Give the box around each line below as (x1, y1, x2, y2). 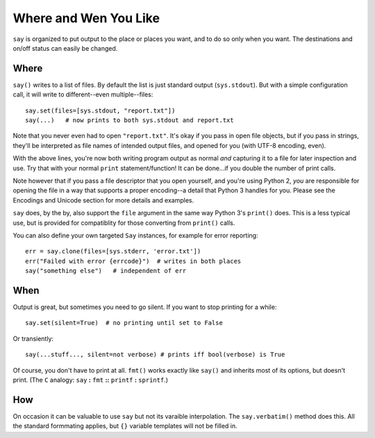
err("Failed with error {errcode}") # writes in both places (25, 257, 242, 265)
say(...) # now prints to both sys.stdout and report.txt (25, 117, 234, 124)
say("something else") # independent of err (25, 267, 187, 275)
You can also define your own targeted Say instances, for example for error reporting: (12, 231, 258, 239)
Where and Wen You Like (12, 10, 160, 26)
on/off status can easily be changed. (12, 44, 118, 52)
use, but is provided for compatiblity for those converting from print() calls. (12, 219, 235, 227)
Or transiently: (12, 334, 54, 343)
